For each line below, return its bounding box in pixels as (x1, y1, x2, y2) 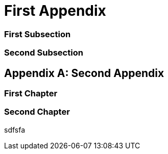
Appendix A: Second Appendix (4, 66, 164, 80)
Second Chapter (4, 107, 70, 117)
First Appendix (4, 2, 106, 19)
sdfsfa (4, 125, 26, 134)
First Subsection (4, 29, 71, 39)
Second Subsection (4, 47, 83, 58)
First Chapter (4, 88, 58, 98)
